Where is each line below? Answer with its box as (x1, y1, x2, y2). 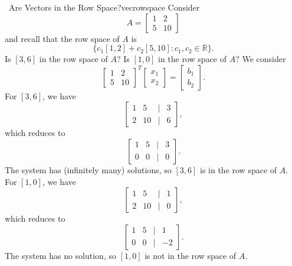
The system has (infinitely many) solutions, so (5, 163, 172, 176)
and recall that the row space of (5, 32, 120, 44)
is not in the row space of (145, 249, 237, 261)
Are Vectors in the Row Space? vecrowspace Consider (8, 1, 200, 13)
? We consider (235, 53, 286, 65)
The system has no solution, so (5, 249, 116, 261)
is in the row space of (200, 163, 277, 176)
